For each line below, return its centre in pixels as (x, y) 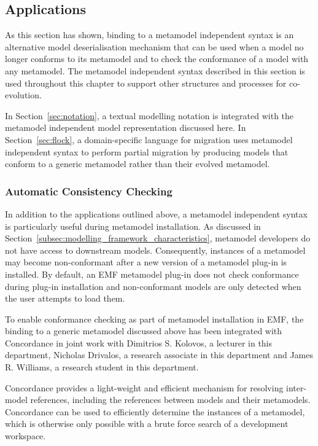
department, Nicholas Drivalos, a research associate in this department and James (159, 355)
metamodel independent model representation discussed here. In (126, 127)
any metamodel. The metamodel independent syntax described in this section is (155, 70)
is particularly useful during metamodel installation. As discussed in (133, 226)
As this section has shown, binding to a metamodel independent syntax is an (149, 35)
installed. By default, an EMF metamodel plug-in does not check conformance (152, 274)
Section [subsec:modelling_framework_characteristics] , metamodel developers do (158, 238)
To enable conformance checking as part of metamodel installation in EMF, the (154, 319)
